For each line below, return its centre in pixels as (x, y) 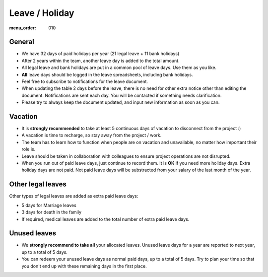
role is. (29, 149)
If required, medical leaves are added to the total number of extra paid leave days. (105, 219)
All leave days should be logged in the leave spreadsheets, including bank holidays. (107, 74)
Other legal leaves (38, 184)
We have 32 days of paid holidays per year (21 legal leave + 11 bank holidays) (100, 54)
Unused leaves (33, 233)
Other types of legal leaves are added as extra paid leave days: (74, 196)
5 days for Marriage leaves (49, 205)
